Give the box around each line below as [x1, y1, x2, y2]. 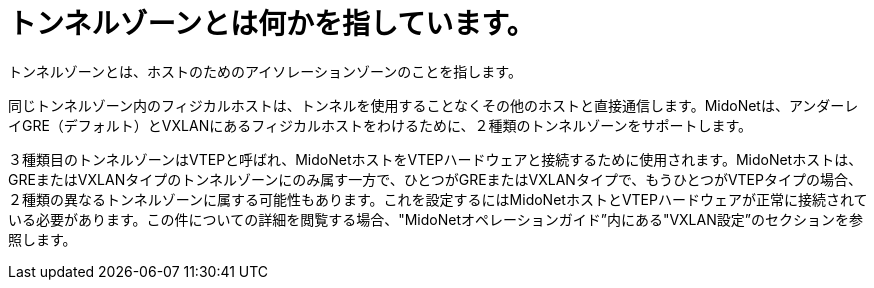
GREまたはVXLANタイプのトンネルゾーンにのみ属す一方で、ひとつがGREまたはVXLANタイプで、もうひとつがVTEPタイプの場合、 [8, 170, 862, 188]
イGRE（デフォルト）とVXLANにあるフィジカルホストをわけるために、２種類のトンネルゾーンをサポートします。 [8, 116, 753, 134]
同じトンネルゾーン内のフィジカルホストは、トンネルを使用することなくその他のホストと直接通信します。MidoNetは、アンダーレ [8, 96, 859, 114]
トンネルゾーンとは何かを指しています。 [8, 7, 535, 41]
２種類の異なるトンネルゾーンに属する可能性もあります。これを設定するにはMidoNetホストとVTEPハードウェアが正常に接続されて [8, 190, 868, 208]
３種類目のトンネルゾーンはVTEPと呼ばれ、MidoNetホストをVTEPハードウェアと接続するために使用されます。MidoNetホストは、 [8, 150, 863, 168]
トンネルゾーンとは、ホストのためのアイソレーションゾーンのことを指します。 [8, 62, 522, 80]
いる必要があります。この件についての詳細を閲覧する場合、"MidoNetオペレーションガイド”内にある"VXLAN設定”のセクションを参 [8, 210, 863, 228]
